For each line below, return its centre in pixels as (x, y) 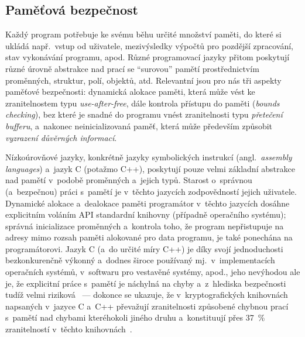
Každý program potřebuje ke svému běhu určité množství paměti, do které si (143, 34)
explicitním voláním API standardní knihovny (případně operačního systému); (146, 214)
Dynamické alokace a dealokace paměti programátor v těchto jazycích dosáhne (148, 203)
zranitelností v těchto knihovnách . (69, 329)
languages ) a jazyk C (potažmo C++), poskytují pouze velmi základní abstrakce (150, 168)
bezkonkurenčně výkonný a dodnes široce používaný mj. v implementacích (140, 260)
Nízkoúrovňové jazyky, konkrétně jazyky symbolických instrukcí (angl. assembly (149, 157)
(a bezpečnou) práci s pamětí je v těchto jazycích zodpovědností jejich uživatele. (151, 191)
